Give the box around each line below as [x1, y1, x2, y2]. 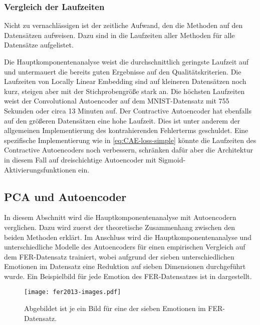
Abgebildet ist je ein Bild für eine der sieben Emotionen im [24, 303, 206, 313]
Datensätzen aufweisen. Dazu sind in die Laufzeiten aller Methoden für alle [4, 29, 235, 40]
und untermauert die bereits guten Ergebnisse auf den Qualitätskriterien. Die [4, 66, 241, 76]
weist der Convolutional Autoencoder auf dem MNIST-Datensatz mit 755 [4, 95, 229, 106]
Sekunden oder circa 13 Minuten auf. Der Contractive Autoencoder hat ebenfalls [4, 105, 252, 115]
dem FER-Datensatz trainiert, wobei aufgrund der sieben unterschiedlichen [4, 251, 234, 261]
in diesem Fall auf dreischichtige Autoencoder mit [4, 154, 156, 164]
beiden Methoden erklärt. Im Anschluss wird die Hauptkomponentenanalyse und [4, 231, 251, 242]
